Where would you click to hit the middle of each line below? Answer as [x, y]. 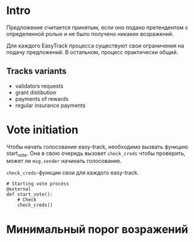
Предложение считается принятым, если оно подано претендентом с [97, 27]
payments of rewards [42, 99]
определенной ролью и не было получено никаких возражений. [90, 33]
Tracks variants [36, 71]
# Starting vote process [38, 184]
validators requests [39, 86]
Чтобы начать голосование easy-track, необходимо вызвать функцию [97, 147]
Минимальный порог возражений [97, 229]
